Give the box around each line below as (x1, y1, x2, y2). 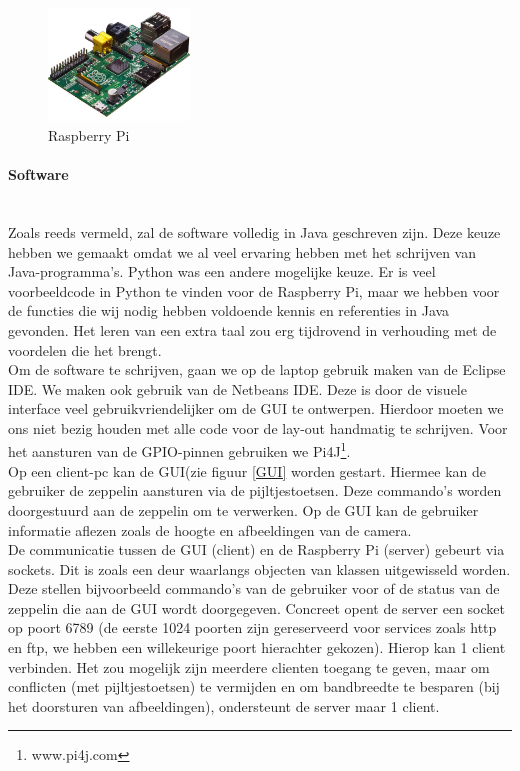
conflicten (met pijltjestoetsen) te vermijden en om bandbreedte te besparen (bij (8, 676, 500, 697)
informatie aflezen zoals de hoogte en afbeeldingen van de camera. (8, 519, 412, 540)
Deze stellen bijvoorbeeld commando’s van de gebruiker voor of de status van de (8, 578, 500, 599)
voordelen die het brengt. (8, 339, 162, 360)
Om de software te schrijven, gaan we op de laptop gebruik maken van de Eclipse (8, 359, 506, 380)
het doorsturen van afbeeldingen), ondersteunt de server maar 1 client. (8, 695, 440, 716)
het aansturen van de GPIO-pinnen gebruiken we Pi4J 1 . (8, 438, 351, 462)
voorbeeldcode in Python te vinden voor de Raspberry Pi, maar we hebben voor (8, 280, 500, 301)
